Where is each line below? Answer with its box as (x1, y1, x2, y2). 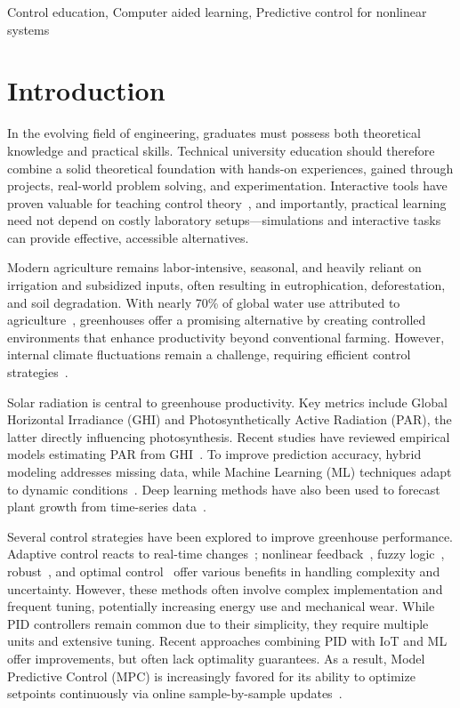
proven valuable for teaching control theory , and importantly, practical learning (7, 193, 447, 212)
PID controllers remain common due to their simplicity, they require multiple (7, 614, 429, 632)
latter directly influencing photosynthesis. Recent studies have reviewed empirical (7, 427, 450, 446)
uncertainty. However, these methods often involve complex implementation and (7, 579, 443, 598)
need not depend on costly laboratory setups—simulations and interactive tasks (7, 211, 441, 229)
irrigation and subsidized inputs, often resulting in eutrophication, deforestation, (7, 276, 446, 294)
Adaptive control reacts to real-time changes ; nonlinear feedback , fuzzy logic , (7, 544, 445, 563)
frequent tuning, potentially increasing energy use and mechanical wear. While (7, 597, 435, 615)
